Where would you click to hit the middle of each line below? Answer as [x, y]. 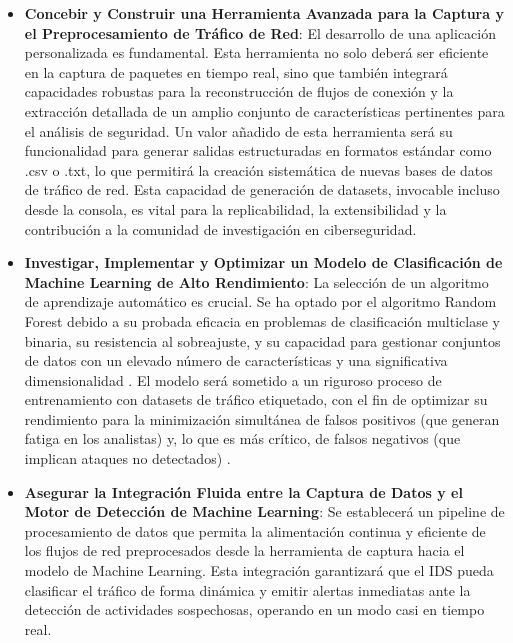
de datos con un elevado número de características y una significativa [236, 360]
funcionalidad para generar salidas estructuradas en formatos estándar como [258, 150]
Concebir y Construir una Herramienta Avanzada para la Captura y [264, 13]
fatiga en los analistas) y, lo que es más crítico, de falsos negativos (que [242, 438]
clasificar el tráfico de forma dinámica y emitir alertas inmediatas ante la [247, 589]
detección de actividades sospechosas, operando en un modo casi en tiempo [254, 609]
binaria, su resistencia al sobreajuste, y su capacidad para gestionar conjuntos [262, 340]
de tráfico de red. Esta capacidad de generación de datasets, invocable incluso [262, 189]
